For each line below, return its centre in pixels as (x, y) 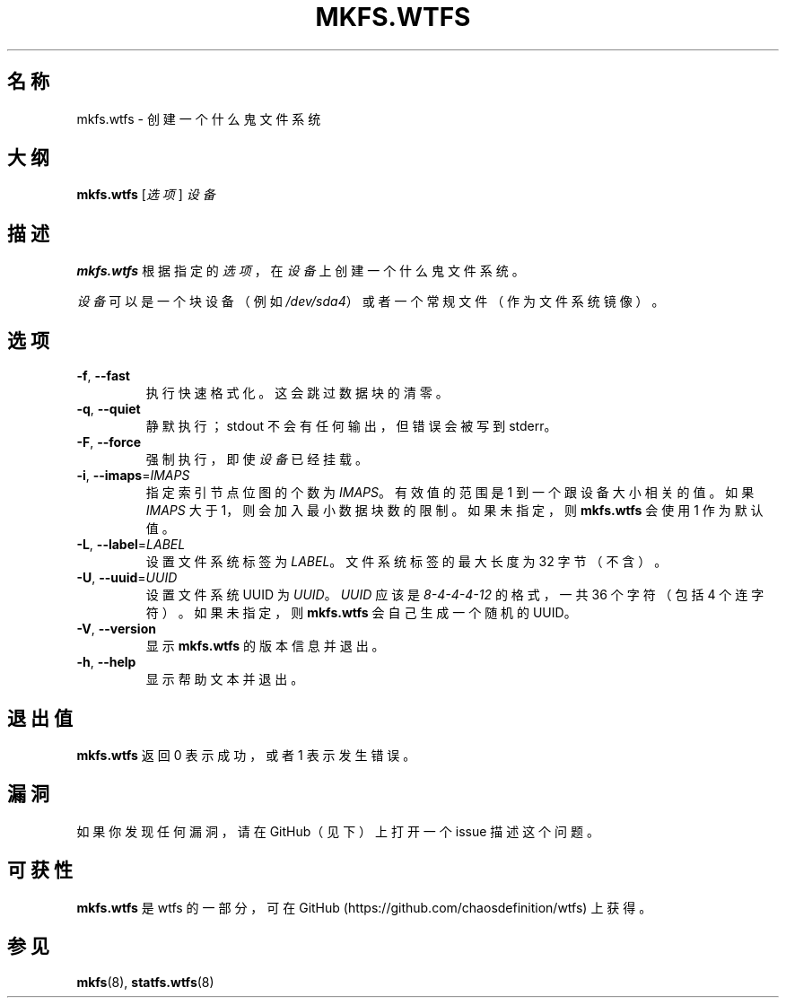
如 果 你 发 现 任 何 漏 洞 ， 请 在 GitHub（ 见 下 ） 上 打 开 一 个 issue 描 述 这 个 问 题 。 (338, 831)
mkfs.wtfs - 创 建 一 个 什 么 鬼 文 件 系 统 (199, 118)
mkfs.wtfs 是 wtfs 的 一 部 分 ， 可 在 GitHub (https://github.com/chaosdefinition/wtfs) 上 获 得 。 (364, 907)
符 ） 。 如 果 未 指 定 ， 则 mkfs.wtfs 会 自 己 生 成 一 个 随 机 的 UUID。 (361, 613)
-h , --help (106, 662)
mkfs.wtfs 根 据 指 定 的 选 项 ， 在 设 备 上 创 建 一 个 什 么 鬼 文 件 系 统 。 (301, 271)
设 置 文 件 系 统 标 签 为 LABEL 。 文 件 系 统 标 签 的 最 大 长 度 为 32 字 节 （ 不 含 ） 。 (406, 562)
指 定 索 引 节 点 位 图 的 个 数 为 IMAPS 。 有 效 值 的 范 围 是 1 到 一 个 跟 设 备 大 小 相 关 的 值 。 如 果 (450, 493)
